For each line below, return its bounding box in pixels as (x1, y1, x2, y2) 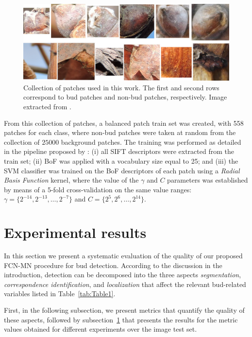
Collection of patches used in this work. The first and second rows (23, 82, 219, 92)
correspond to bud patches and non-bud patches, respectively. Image (23, 92, 227, 102)
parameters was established (167, 175, 248, 185)
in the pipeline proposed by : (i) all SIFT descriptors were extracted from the (4, 146, 234, 156)
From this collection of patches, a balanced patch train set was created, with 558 (4, 118, 244, 128)
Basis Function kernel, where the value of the (4, 175, 139, 185)
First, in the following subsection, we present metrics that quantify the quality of (4, 304, 245, 315)
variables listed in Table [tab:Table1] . (4, 288, 116, 299)
